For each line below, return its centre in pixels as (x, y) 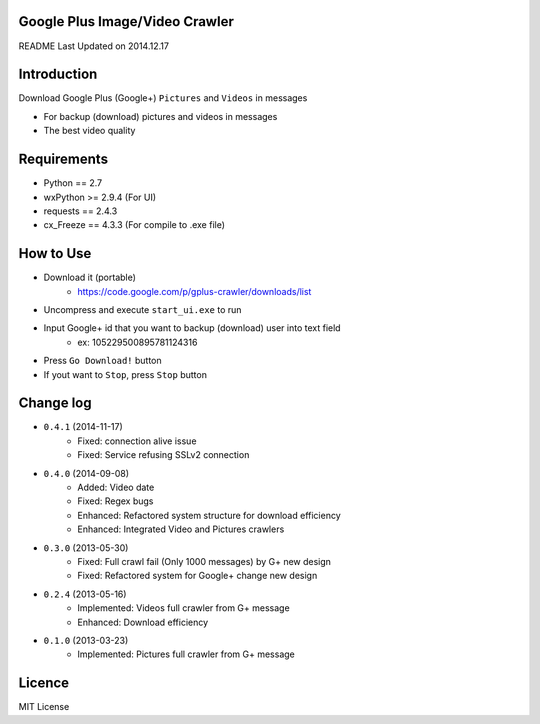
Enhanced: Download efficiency (143, 622)
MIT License (44, 707)
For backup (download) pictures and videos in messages (160, 116)
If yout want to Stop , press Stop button (125, 374)
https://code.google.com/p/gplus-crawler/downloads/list (194, 291)
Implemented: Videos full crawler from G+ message (183, 608)
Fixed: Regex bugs (115, 501)
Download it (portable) (90, 277)
